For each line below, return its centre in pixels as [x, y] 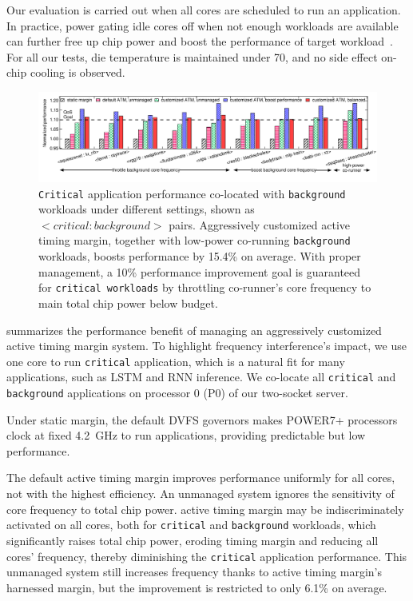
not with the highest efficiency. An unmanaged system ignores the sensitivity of [201, 494]
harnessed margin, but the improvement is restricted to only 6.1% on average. [197, 587]
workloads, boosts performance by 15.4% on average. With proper [200, 256]
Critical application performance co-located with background [192, 193]
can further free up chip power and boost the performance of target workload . [200, 41]
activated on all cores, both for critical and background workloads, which [191, 525]
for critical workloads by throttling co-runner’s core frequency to [205, 287]
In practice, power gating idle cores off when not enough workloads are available [203, 25]
